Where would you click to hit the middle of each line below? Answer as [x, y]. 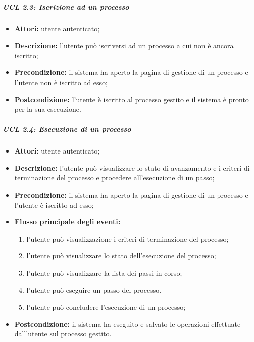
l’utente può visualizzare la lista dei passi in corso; [104, 273]
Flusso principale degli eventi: [67, 222]
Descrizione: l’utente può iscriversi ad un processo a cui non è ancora [124, 45]
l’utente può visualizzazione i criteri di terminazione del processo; [128, 238]
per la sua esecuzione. [48, 109]
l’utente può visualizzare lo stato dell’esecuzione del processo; [121, 256]
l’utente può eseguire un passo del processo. [94, 290]
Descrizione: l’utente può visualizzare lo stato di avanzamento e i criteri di [132, 167]
